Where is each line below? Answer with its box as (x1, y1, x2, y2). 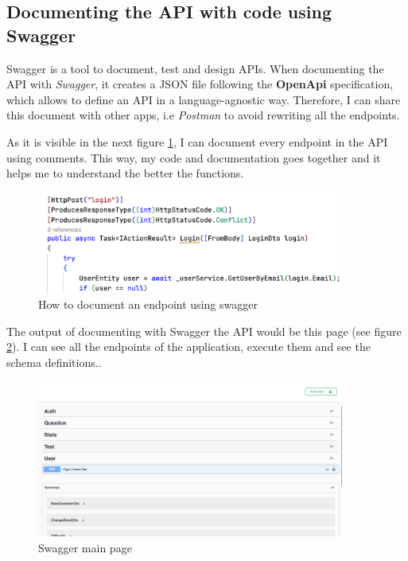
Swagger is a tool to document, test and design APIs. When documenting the (6, 60, 384, 76)
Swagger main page (38, 539, 132, 555)
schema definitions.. (6, 353, 102, 370)
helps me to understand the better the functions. (6, 165, 244, 181)
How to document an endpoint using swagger (38, 296, 258, 313)
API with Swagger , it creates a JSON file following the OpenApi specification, (6, 76, 394, 92)
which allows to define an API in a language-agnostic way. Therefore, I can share (6, 91, 401, 107)
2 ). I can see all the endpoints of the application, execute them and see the (6, 338, 371, 355)
